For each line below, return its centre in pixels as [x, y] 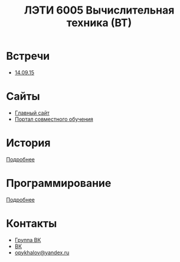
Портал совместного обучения [54, 119]
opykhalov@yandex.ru [42, 253]
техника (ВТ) [99, 23]
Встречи [28, 56]
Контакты [32, 223]
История [28, 143]
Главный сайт [32, 112]
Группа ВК [28, 240]
